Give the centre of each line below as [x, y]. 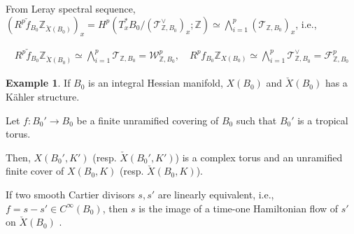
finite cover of [35, 171]
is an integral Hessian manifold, [156, 83]
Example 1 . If [38, 83]
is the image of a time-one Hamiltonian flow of [239, 208]
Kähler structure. [43, 97]
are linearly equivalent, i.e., [216, 195]
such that [256, 120]
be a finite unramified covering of [148, 120]
